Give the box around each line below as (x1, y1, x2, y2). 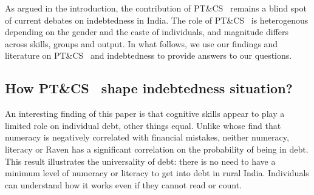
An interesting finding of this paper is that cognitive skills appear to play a (5, 107, 285, 120)
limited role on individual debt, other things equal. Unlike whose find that (5, 119, 281, 131)
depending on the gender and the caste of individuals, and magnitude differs (5, 25, 289, 38)
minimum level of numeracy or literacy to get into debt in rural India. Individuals (5, 167, 309, 179)
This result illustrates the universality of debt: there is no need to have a (5, 154, 276, 167)
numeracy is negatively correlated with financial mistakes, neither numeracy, (5, 131, 289, 144)
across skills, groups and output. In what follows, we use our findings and (5, 37, 278, 50)
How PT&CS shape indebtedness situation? (5, 79, 293, 97)
